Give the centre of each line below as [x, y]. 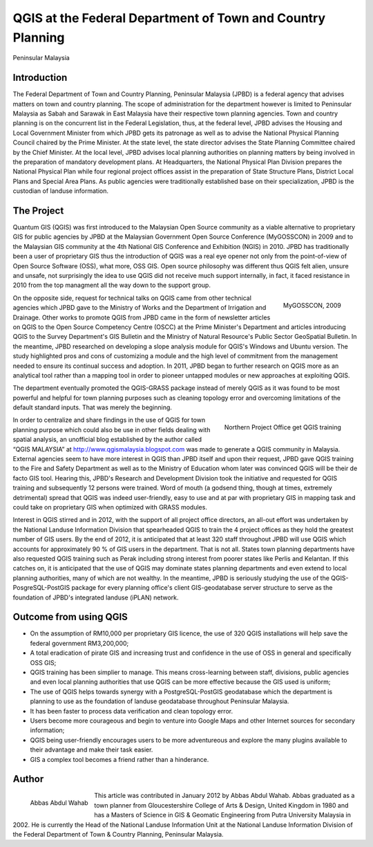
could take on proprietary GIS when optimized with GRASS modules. [110, 507]
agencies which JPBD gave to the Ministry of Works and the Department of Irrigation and [140, 308]
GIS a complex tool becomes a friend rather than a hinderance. [119, 759]
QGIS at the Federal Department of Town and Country [169, 18]
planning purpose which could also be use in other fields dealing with [112, 429]
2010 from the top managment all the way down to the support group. [112, 285]
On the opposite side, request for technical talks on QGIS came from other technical [132, 298]
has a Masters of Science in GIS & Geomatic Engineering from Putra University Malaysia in [223, 815]
